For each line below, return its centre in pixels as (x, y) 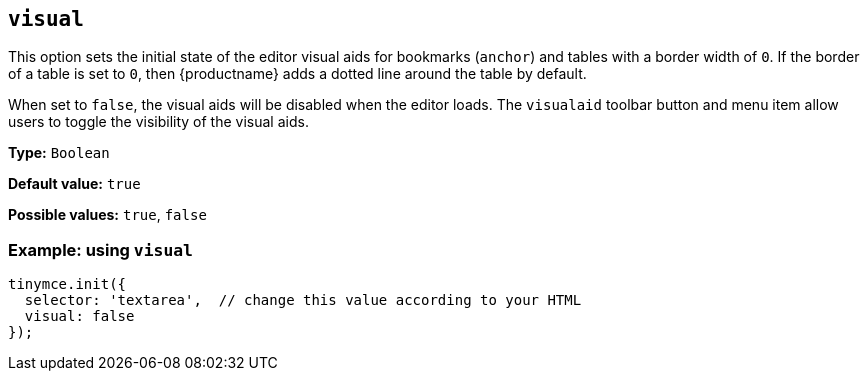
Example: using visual (100, 249)
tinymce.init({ (67, 284)
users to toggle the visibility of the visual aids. (158, 122)
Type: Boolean (59, 153)
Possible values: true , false (107, 215)
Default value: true (74, 184)
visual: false (79, 316)
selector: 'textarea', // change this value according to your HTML (303, 300)
